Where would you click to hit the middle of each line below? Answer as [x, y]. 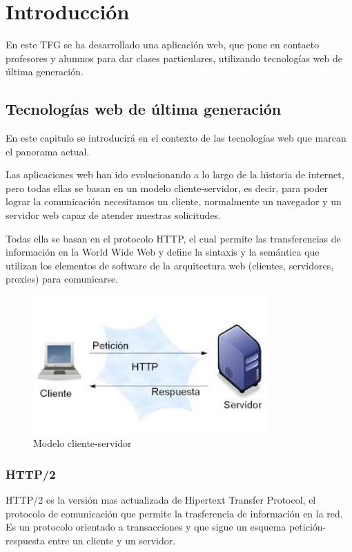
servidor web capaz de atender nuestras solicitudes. [114, 215]
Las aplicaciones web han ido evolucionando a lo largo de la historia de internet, [175, 174]
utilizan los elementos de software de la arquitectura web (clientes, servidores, [170, 265]
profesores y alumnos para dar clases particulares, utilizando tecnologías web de [174, 58]
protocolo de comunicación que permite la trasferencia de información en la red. [174, 513]
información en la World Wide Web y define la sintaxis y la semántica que [163, 252]
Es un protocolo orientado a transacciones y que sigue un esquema [146, 527]
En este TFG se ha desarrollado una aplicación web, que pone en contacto [163, 45]
